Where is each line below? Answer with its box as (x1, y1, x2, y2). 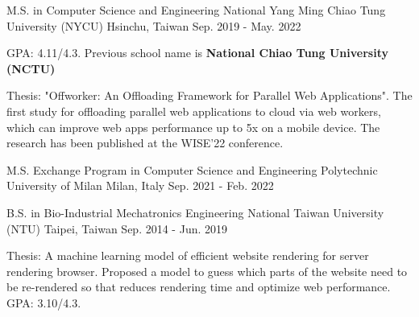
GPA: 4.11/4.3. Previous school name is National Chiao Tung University (6, 44, 388, 61)
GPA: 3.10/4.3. (6, 294, 81, 311)
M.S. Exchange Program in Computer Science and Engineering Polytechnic (6, 161, 378, 178)
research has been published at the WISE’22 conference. (6, 134, 284, 151)
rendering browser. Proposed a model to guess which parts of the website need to (6, 262, 408, 279)
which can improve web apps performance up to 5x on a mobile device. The (6, 118, 380, 135)
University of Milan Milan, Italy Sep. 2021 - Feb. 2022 (6, 177, 274, 194)
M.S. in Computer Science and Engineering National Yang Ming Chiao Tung (6, 2, 386, 18)
